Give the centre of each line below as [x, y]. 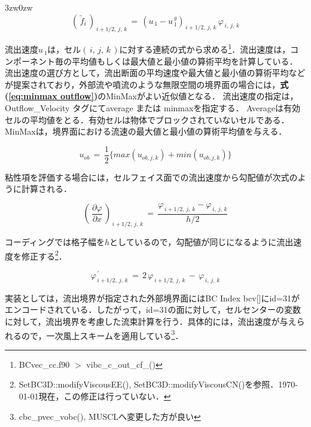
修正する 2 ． [44, 255]
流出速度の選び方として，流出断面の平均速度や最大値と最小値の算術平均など [155, 73]
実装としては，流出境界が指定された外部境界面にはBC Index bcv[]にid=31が [153, 298]
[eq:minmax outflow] [51, 96]
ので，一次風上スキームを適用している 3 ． [102, 334]
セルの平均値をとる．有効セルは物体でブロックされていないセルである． [147, 119]
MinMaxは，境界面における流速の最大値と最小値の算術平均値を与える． [146, 131]
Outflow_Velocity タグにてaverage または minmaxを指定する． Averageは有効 [153, 108]
